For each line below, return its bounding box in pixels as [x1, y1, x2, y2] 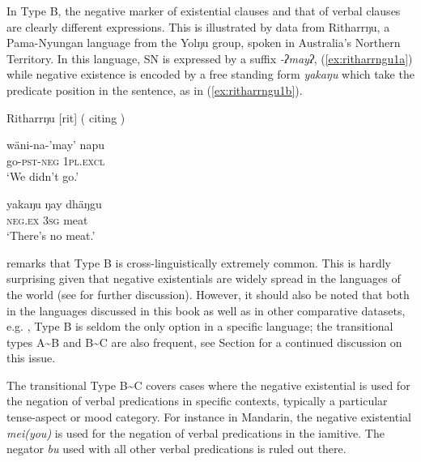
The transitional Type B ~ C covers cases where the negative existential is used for [6, 376, 410, 393]
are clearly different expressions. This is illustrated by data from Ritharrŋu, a [6, 18, 390, 35]
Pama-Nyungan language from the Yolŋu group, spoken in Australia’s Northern [6, 34, 401, 51]
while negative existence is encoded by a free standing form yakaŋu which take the [6, 66, 415, 83]
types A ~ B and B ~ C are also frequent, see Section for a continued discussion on [6, 333, 402, 350]
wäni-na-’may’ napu [6, 136, 104, 153]
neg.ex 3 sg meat [6, 211, 88, 228]
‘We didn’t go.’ [6, 168, 79, 185]
